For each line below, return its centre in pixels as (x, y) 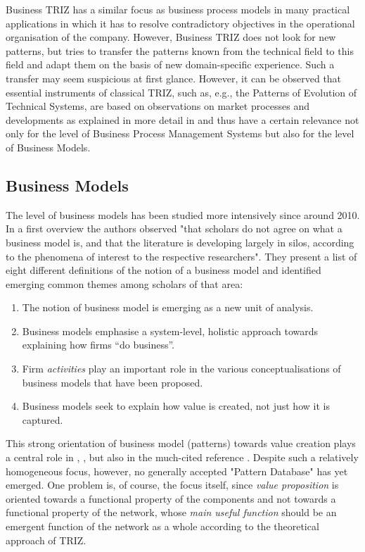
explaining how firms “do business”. (98, 345)
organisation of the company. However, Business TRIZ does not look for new (171, 37)
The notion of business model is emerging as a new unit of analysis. (168, 307)
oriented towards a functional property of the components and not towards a (171, 498)
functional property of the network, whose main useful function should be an (171, 512)
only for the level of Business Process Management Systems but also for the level (180, 133)
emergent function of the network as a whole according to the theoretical (162, 526)
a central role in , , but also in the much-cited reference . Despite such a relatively (182, 457)
